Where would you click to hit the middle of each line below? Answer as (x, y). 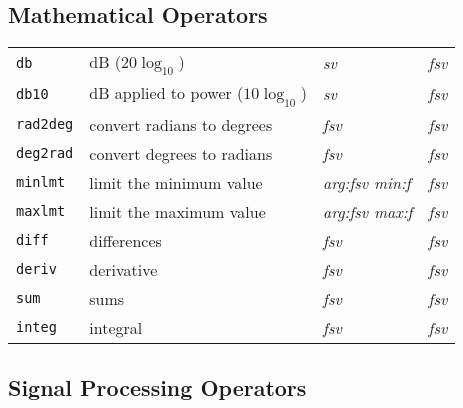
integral (116, 327)
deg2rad (45, 153)
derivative (123, 269)
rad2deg (45, 124)
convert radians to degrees (181, 124)
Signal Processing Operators (157, 386)
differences (125, 240)
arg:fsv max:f (368, 211)
